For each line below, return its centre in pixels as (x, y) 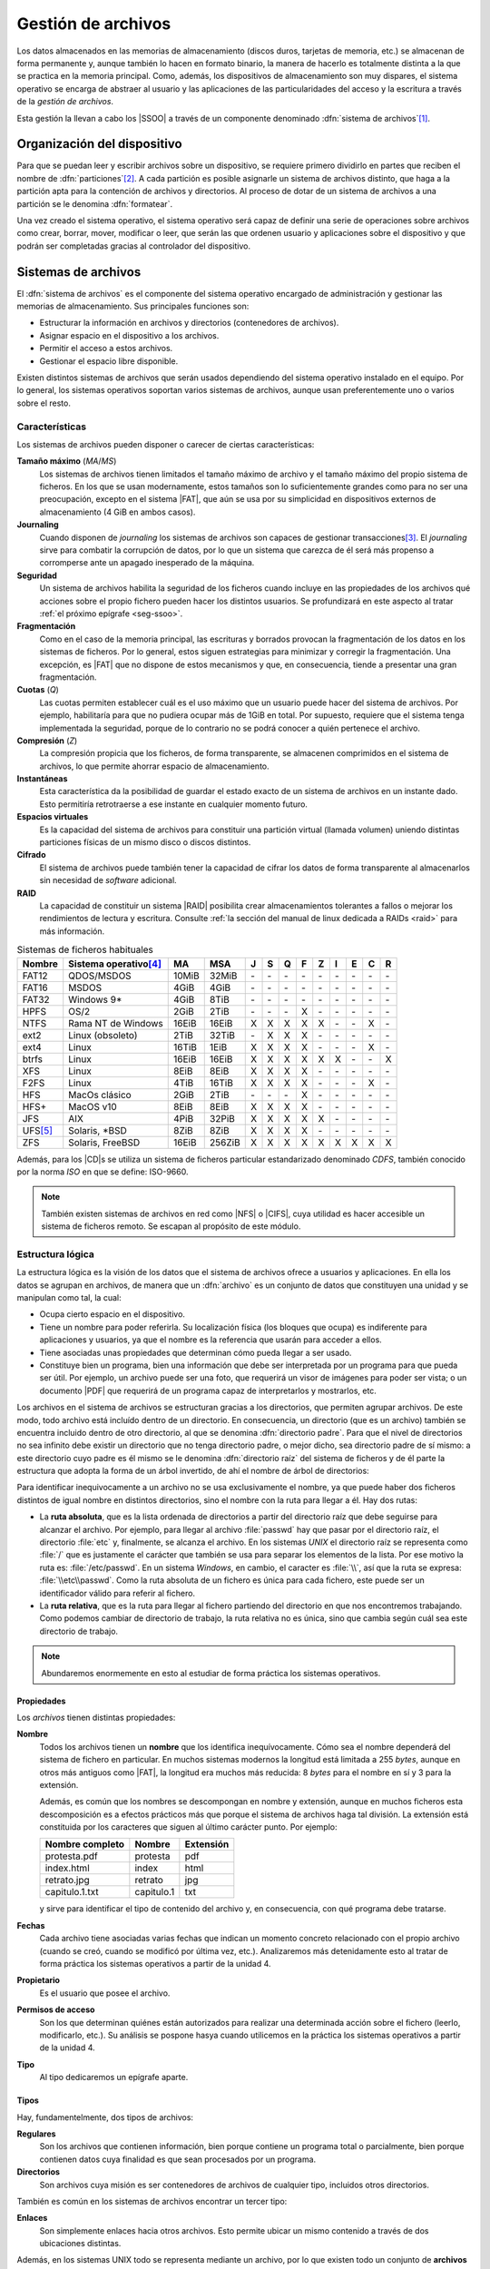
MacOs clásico (100, 1095)
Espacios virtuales (53, 817)
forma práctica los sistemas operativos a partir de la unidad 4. (155, 1964)
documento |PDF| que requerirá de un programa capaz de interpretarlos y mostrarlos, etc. (208, 1390)
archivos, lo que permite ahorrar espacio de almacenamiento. (154, 766)
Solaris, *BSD (98, 1130)
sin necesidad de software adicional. (108, 880)
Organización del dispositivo (99, 144)
